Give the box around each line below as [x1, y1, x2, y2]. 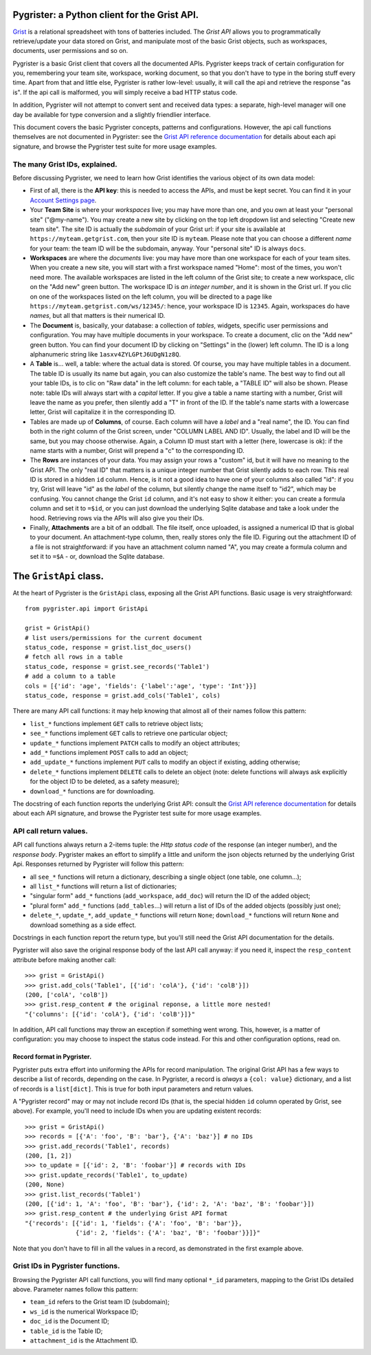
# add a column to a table [25, 672, 116, 681]
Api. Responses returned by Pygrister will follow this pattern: [12, 860, 184, 868]
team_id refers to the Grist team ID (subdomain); [30, 1298, 170, 1306]
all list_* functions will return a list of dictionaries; [30, 882, 177, 890]
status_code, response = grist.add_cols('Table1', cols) [25, 692, 221, 699]
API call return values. [12, 826, 89, 836]
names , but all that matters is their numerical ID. [30, 312, 166, 320]
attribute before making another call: [12, 955, 116, 963]
